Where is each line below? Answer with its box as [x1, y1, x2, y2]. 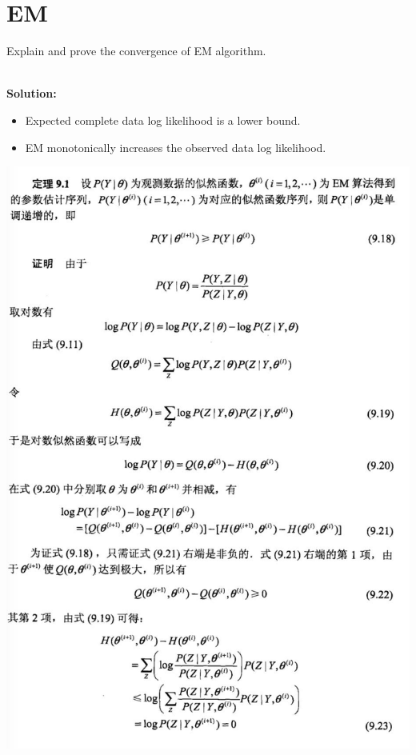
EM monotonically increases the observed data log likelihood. [25, 138, 326, 155]
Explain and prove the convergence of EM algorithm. [6, 42, 266, 59]
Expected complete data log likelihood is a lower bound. [25, 111, 301, 128]
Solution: [6, 85, 57, 102]
